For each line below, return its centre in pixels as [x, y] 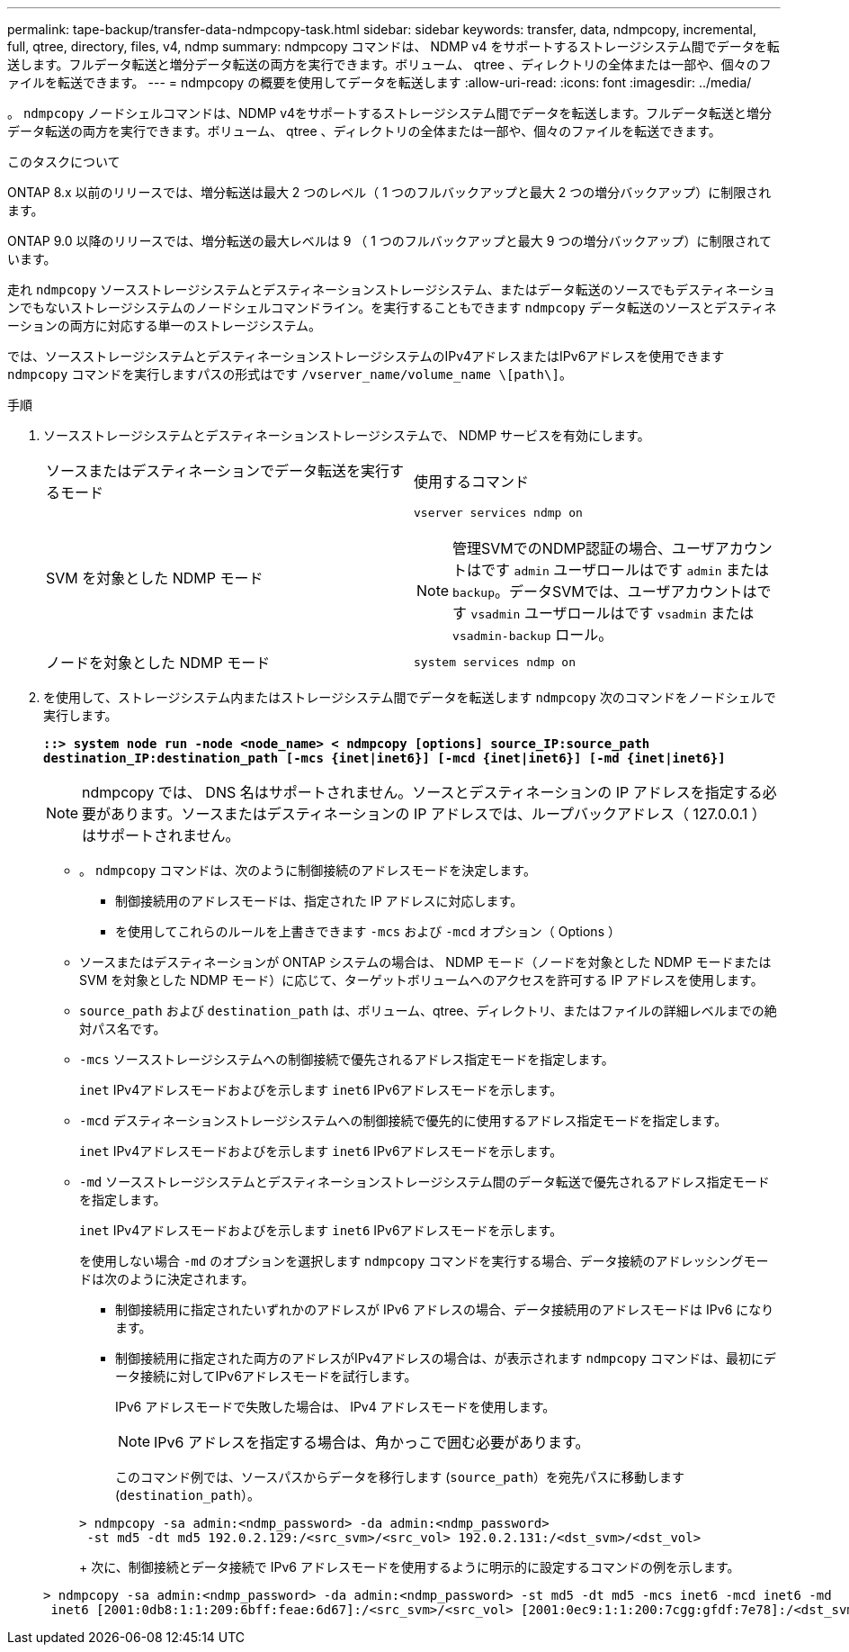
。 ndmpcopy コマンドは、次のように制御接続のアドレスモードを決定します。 [308, 870]
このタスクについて [64, 162]
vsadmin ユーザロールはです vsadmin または [612, 613]
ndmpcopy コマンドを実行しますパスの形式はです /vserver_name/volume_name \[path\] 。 [290, 374]
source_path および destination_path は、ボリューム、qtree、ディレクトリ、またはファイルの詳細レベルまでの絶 [428, 1011]
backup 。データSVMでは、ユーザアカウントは [605, 591]
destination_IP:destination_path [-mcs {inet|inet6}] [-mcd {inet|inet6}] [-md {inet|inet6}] [384, 758]
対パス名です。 [123, 1029]
